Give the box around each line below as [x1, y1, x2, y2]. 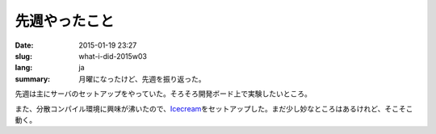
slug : [15, 51, 32, 61]
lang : [15, 63, 33, 73]
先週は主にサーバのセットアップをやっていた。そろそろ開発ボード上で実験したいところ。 [15, 89, 312, 98]
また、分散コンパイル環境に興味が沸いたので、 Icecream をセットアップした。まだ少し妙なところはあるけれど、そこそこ [15, 103, 413, 113]
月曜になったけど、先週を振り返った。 [78, 73, 206, 84]
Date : [15, 40, 34, 50]
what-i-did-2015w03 [78, 51, 147, 61]
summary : [15, 73, 51, 84]
